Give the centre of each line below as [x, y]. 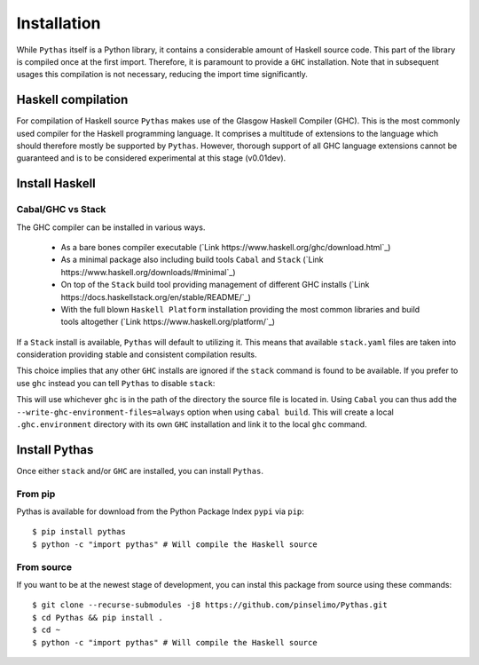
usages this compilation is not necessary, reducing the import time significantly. [162, 75]
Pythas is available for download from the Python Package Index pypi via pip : [161, 511]
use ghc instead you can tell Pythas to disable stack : [116, 383]
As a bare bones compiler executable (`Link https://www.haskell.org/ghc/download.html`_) [226, 247]
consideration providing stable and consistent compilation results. [137, 354]
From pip [36, 494]
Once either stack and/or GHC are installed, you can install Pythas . [140, 471]
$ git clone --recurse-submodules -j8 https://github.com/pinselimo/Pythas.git [210, 605]
